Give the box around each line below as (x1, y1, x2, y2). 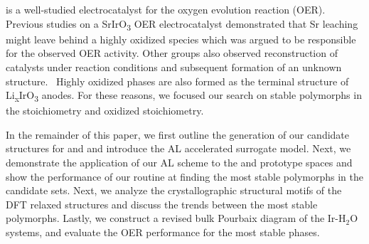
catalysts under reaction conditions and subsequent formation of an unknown (6, 59, 342, 74)
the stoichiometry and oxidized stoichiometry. (6, 103, 204, 118)
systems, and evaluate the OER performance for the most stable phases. (6, 224, 320, 239)
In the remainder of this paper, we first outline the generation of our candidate (6, 127, 350, 142)
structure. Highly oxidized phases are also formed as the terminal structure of (6, 73, 349, 88)
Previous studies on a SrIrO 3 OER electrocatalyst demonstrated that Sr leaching (6, 16, 358, 33)
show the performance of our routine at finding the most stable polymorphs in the (6, 169, 363, 184)
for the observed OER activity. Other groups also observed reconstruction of (6, 46, 338, 60)
